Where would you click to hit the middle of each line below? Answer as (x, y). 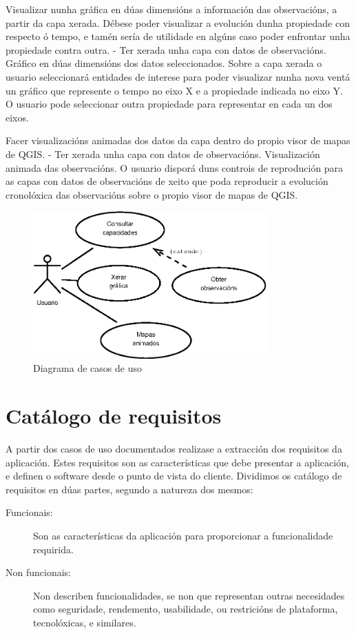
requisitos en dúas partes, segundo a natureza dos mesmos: (129, 489)
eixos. (17, 117)
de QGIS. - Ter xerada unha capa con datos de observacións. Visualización (163, 153)
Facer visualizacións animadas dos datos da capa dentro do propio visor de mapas (178, 140)
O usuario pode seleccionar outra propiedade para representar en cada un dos (169, 104)
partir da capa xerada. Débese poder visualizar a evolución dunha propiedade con (178, 22)
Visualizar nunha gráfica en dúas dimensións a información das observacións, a (171, 9)
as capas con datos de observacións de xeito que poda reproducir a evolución (167, 181)
